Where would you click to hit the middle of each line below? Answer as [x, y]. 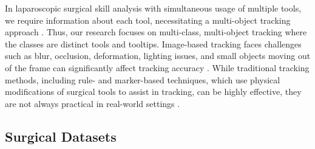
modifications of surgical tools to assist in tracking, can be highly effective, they [153, 92]
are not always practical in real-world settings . [93, 103]
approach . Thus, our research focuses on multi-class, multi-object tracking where [156, 32]
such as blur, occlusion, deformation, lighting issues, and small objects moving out [158, 56]
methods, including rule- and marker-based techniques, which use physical [143, 79]
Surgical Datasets [61, 136]
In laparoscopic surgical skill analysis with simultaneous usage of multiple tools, [153, 8]
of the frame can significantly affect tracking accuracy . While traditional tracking [157, 67]
